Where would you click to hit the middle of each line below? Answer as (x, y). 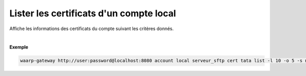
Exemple (19, 47)
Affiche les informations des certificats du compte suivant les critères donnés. (92, 29)
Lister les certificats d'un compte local (93, 13)
